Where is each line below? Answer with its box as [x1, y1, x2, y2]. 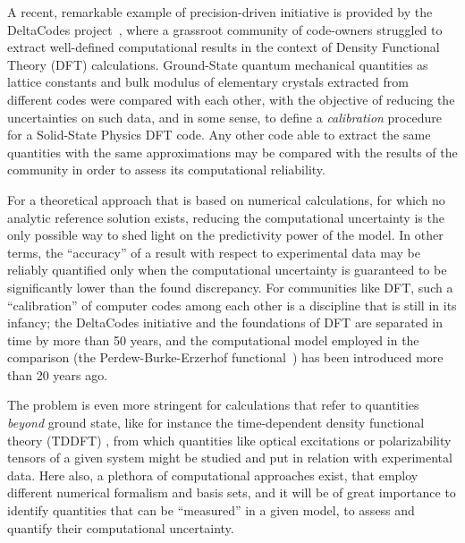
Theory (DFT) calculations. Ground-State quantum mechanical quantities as [7, 55, 428, 73]
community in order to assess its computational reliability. [7, 160, 325, 179]
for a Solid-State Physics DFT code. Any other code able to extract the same [7, 125, 431, 144]
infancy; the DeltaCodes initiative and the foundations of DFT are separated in [7, 313, 444, 332]
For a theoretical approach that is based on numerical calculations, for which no [7, 190, 445, 208]
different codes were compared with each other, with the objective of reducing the [7, 89, 455, 108]
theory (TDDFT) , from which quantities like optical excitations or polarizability [7, 430, 452, 449]
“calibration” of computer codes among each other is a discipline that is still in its [7, 295, 457, 314]
